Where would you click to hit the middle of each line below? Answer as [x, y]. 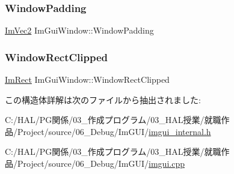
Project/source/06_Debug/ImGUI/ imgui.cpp [101, 163]
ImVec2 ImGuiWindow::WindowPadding [79, 30]
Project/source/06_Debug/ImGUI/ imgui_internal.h [114, 131]
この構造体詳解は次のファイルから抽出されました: [103, 99]
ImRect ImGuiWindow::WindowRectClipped [87, 79]
